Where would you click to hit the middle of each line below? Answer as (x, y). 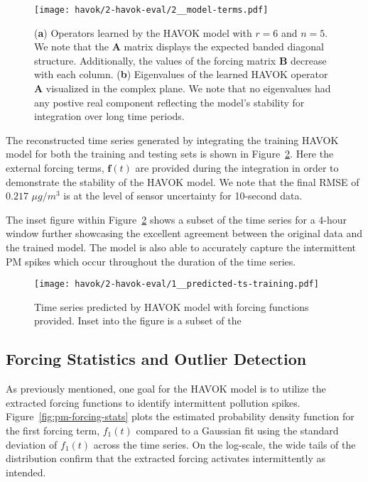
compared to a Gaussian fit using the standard (237, 430)
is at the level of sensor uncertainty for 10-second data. (183, 196)
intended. (26, 472)
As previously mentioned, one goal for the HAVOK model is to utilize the (166, 389)
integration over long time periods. (109, 116)
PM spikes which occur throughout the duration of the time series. (151, 261)
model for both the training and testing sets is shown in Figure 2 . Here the (170, 154)
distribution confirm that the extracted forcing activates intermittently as (166, 458)
